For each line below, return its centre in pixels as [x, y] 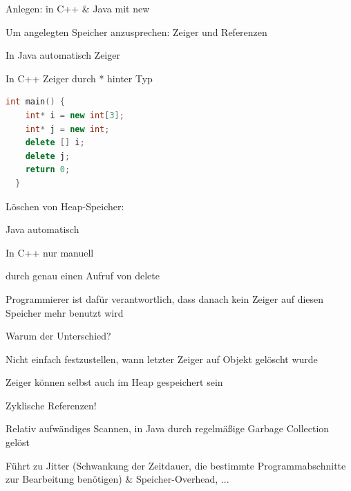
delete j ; [48, 156]
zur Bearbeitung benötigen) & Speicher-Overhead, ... [117, 479]
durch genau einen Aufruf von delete [83, 276]
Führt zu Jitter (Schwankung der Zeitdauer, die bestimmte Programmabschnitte [176, 465]
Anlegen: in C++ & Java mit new [78, 8]
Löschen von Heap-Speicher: [65, 206]
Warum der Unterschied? [58, 336]
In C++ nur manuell [50, 252]
